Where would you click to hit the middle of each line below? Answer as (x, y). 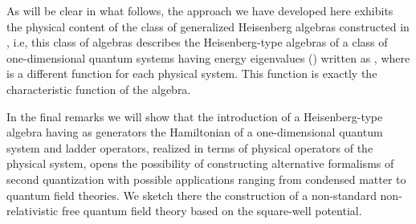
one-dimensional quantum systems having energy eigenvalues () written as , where (208, 57)
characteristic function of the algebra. (99, 89)
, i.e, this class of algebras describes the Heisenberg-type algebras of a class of (197, 42)
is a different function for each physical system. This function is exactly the (192, 73)
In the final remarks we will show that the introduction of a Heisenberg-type (195, 116)
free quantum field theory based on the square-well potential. (212, 211)
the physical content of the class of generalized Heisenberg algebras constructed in (208, 26)
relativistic (33, 211)
